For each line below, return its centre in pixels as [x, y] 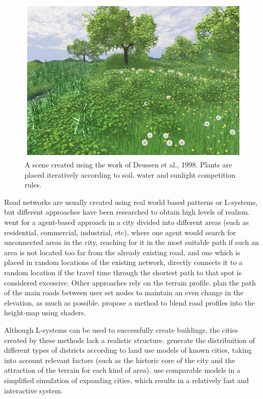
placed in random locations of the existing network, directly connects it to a [124, 262]
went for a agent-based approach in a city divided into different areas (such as [127, 222]
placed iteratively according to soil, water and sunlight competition [130, 174]
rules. [33, 185]
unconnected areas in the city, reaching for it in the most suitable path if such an [132, 242]
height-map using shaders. [45, 312]
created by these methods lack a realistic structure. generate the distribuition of [130, 340]
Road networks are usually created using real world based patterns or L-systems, [131, 202]
